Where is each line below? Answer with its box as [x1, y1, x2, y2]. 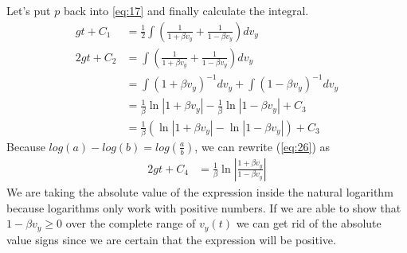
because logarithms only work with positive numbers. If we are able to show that [6, 199, 401, 216]
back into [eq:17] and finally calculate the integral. [63, 2, 309, 18]
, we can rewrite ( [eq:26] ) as [194, 138, 331, 154]
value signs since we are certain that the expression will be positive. [6, 231, 336, 247]
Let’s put [6, 2, 51, 18]
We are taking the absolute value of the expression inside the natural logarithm [6, 183, 393, 200]
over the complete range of [65, 215, 196, 232]
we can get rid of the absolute [236, 215, 382, 232]
